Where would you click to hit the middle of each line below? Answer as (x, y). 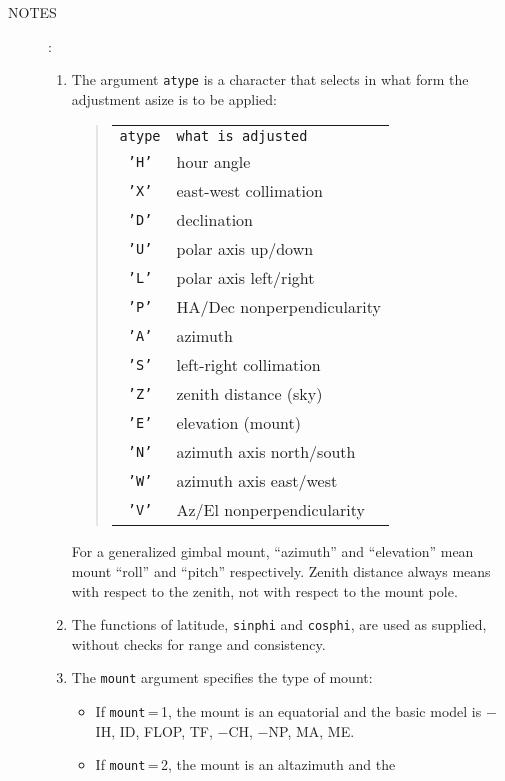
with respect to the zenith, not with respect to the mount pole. (264, 590)
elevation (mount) (238, 423)
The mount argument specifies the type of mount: (222, 677)
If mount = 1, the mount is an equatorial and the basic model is (288, 711)
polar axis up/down (245, 249)
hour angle (213, 162)
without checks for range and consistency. (198, 643)
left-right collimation (248, 365)
